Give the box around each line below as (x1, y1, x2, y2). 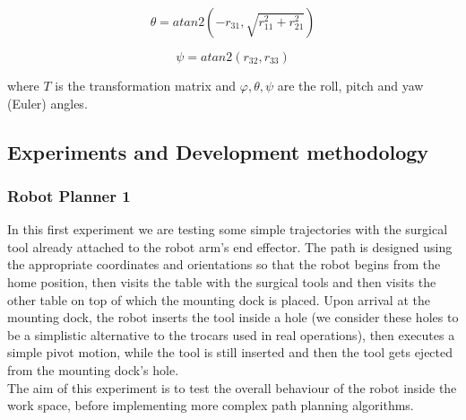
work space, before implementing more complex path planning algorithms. (7, 396, 414, 415)
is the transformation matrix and (55, 76, 237, 94)
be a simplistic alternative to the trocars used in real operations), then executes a (7, 325, 455, 344)
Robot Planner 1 (7, 184, 131, 206)
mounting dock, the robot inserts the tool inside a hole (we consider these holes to (7, 308, 459, 327)
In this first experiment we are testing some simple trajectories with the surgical (7, 220, 448, 239)
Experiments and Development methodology (7, 137, 429, 165)
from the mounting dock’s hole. (7, 360, 179, 379)
